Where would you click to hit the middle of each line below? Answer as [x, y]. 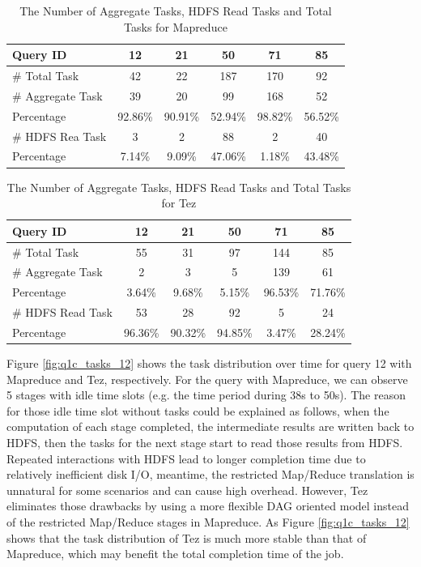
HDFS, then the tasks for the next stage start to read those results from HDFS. [205, 442]
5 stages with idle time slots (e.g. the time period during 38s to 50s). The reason [206, 395]
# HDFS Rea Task [60, 136]
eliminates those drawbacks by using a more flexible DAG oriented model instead [208, 506]
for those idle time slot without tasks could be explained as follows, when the [198, 410]
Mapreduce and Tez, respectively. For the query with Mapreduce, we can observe [207, 379]
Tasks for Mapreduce [176, 26]
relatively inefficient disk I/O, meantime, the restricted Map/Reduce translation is [210, 474]
